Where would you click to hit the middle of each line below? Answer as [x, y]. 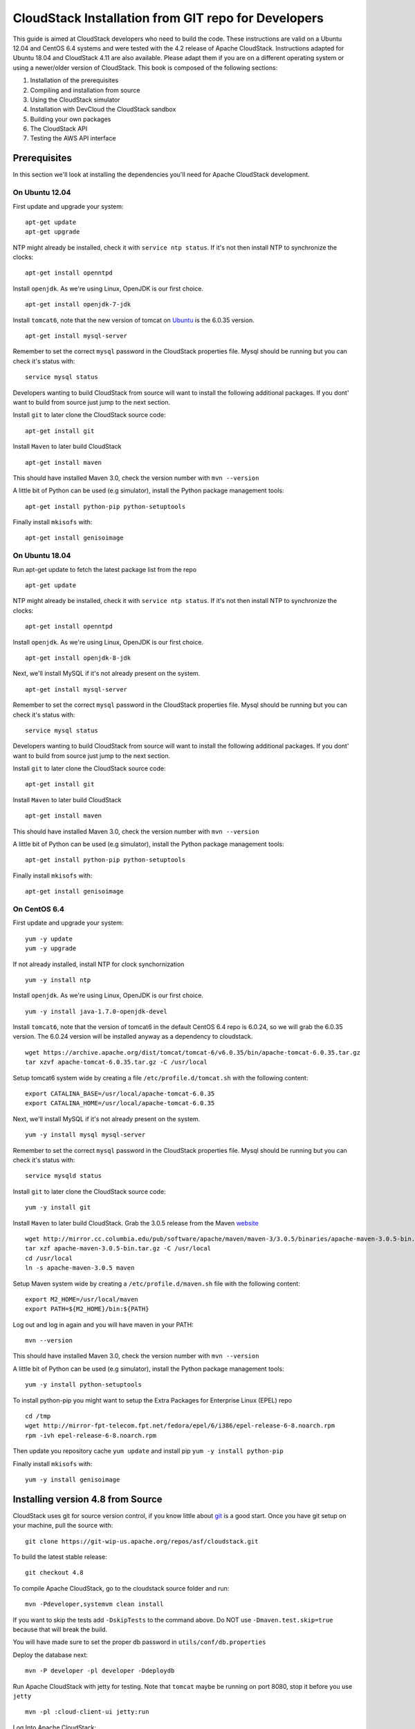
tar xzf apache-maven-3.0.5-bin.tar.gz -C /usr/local [118, 1249]
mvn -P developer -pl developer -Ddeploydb [100, 1671]
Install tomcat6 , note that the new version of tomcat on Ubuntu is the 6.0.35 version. [134, 320]
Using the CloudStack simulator [75, 100]
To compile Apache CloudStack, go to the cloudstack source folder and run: [121, 1588]
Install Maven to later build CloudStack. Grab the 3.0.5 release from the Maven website [136, 1223]
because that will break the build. [60, 1629]
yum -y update [49, 939]
